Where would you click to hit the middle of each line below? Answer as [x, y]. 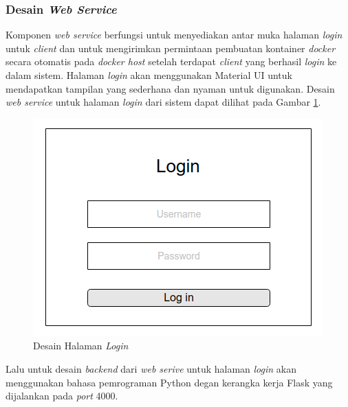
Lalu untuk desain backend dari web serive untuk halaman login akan [151, 368]
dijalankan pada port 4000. [62, 396]
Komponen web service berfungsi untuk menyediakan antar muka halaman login [174, 35]
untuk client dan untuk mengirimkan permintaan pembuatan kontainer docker [171, 48]
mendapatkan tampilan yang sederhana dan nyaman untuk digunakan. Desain [170, 88]
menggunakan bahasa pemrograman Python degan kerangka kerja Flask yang [169, 382]
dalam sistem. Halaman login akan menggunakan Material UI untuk [149, 75]
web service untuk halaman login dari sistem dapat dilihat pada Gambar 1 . [163, 102]
